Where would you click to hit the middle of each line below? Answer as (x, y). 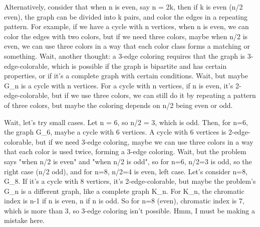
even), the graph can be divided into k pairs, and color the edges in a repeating (126, 16)
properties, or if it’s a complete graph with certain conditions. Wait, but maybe (126, 76)
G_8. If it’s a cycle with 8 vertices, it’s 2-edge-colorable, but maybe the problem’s (130, 181)
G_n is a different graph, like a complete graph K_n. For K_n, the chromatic (124, 191)
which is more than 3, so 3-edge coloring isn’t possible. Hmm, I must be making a (129, 210)
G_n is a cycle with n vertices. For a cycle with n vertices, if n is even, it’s (119, 85)
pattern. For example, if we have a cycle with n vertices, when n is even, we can (126, 26)
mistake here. (24, 220)
